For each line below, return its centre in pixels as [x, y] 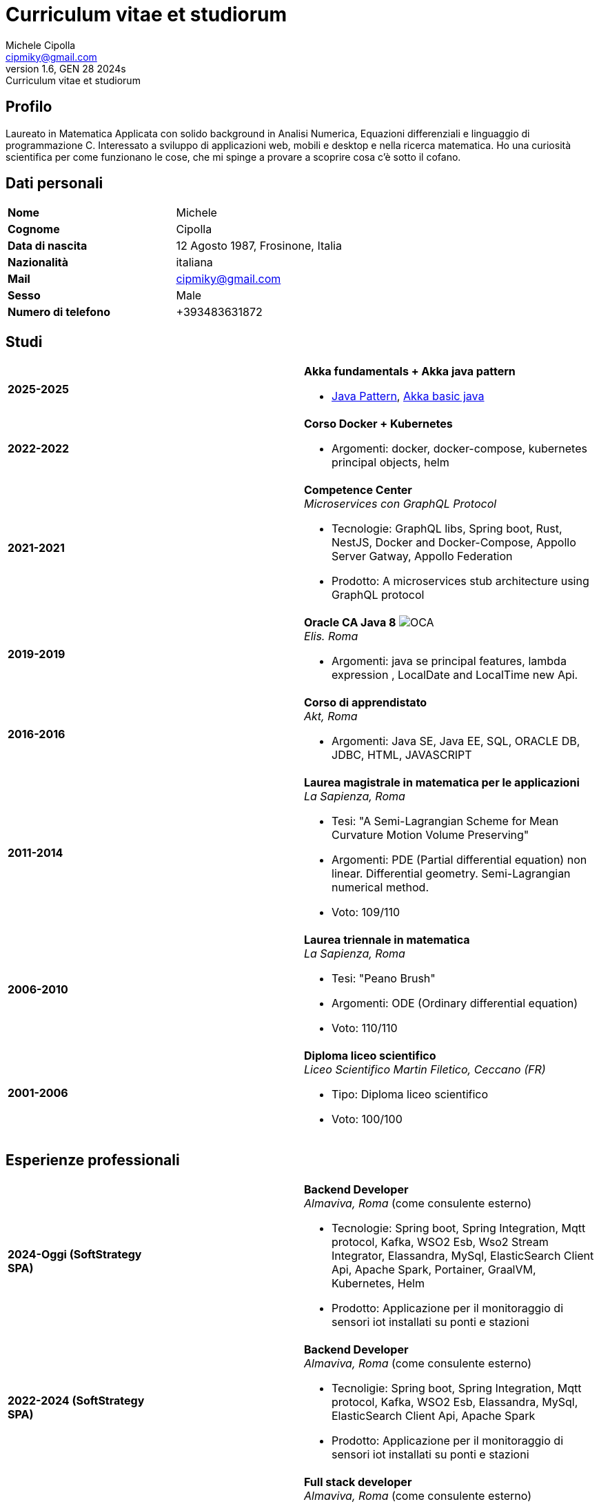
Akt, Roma [331, 716]
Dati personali [54, 184]
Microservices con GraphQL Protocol [400, 504]
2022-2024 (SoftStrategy [76, 1401]
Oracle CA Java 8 [350, 623]
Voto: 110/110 [365, 1028]
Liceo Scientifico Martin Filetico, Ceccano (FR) [425, 1070]
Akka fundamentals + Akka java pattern [410, 372]
